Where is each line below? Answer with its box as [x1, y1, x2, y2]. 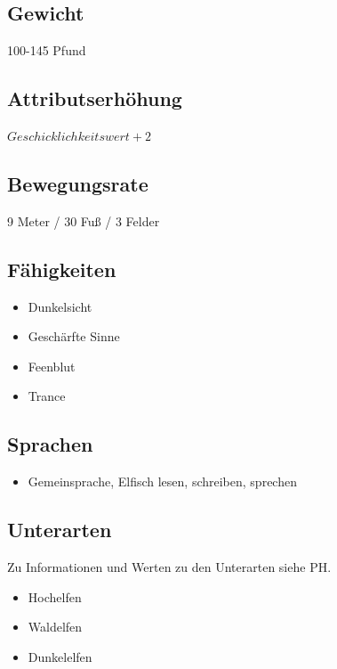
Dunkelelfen [28, 647, 92, 665]
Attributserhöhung [7, 85, 182, 112]
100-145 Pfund [7, 41, 86, 60]
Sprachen [7, 430, 93, 458]
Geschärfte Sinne [28, 327, 120, 346]
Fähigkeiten [7, 255, 116, 282]
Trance [28, 387, 66, 405]
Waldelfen [28, 617, 83, 636]
